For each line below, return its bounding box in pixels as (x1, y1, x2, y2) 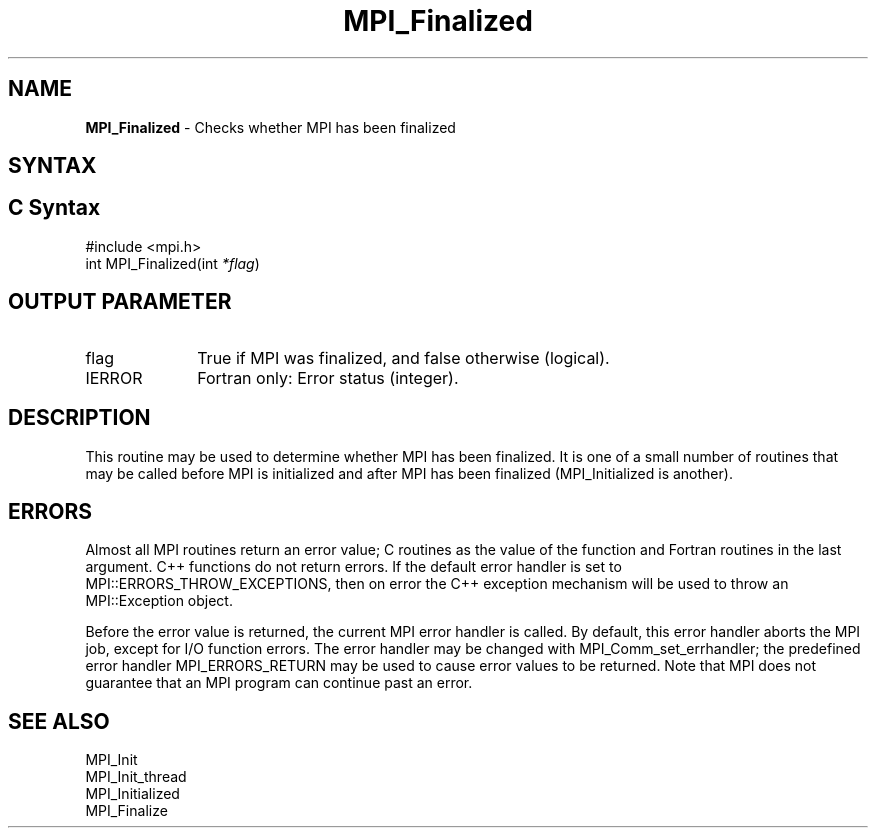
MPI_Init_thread (85, 768, 187, 786)
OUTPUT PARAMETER (8, 289, 232, 315)
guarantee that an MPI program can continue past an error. (85, 674, 473, 692)
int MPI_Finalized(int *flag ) (85, 254, 260, 272)
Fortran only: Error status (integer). (197, 367, 459, 388)
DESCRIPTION (8, 405, 151, 431)
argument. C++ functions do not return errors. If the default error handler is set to (85, 558, 622, 576)
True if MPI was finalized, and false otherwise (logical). (197, 347, 610, 368)
